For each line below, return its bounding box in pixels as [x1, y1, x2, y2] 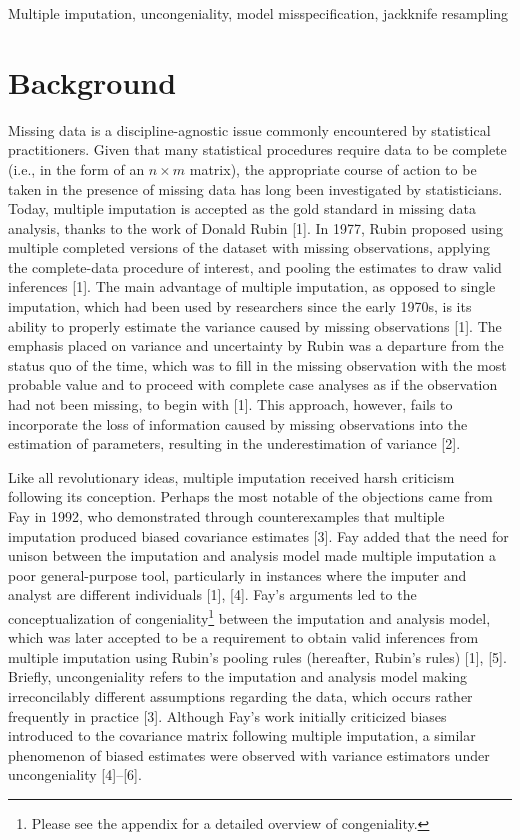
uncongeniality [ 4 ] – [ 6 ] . [8, 764, 142, 785]
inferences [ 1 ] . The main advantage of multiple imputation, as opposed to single [8, 276, 496, 297]
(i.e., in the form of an [8, 158, 145, 179]
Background [8, 61, 177, 102]
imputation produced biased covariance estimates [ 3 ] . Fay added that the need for [8, 525, 509, 546]
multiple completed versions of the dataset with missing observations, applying [8, 237, 491, 258]
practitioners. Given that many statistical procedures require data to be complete [8, 139, 507, 160]
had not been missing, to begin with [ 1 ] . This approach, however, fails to [8, 394, 453, 415]
